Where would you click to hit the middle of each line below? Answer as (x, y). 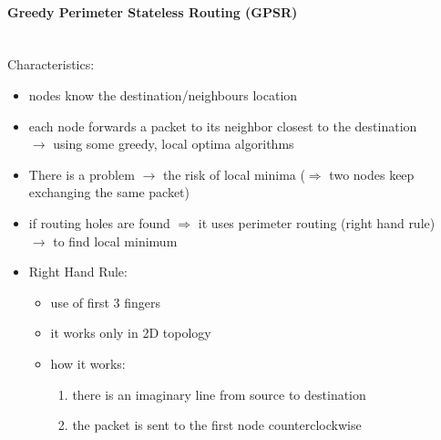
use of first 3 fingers (106, 302)
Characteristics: (51, 64)
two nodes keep (372, 174)
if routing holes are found (99, 222)
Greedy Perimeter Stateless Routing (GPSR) (153, 11)
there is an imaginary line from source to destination (219, 394)
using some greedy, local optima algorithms (174, 144)
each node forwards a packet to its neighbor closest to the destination (223, 126)
